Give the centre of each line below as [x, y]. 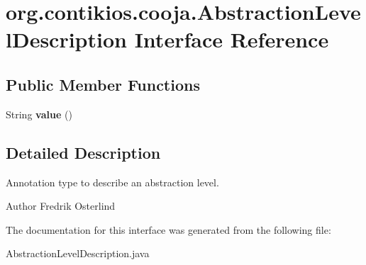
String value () [39, 114]
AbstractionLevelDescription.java [78, 253]
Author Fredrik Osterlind [61, 206]
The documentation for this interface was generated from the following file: [168, 229]
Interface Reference [232, 39]
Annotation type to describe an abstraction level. [112, 182]
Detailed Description [83, 152]
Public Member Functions [103, 84]
